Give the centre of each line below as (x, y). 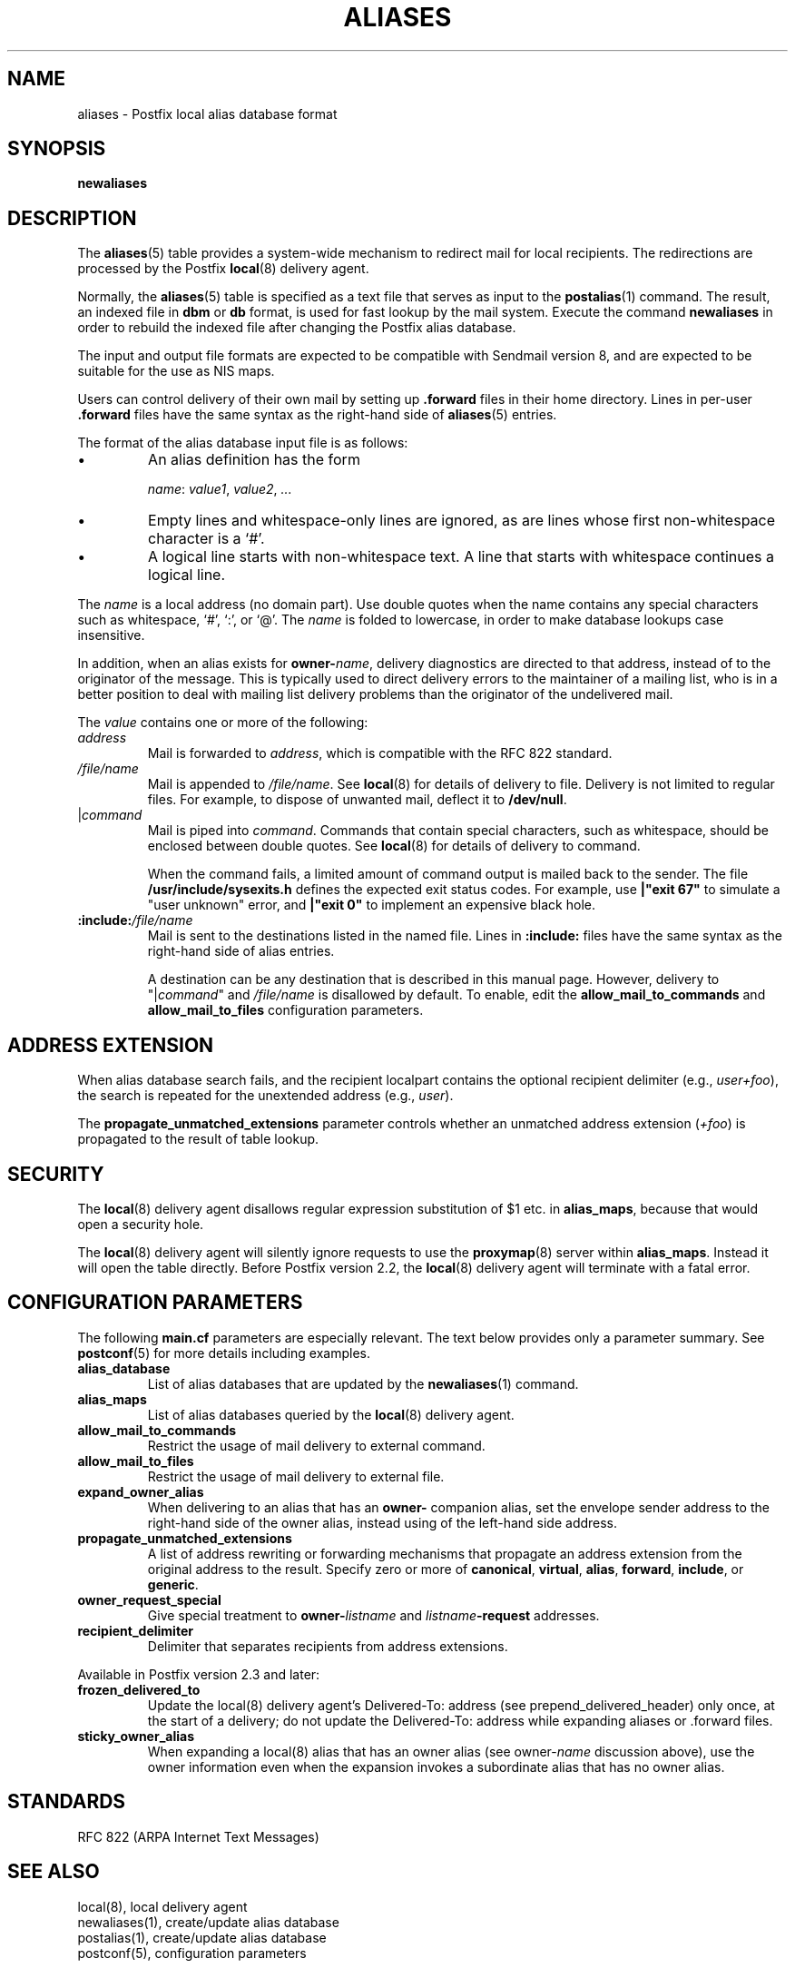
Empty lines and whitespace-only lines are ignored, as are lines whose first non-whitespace (462, 521)
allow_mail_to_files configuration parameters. (285, 1010)
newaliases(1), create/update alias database (208, 1922)
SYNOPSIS (57, 149)
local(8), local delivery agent (162, 1906)
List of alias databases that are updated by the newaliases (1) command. (363, 1383)
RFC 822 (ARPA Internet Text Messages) (198, 1836)
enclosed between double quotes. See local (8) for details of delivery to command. (394, 846)
